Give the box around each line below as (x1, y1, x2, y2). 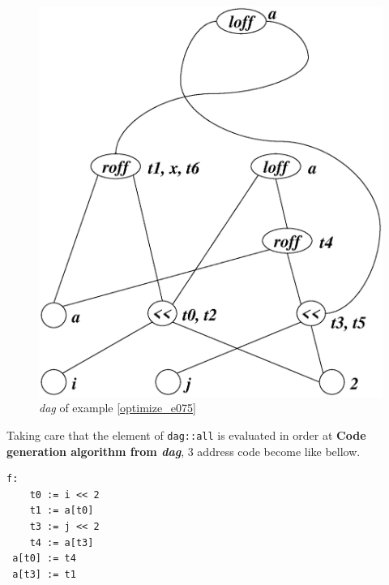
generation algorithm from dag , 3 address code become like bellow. (6, 442, 361, 459)
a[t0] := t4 (12, 553, 76, 565)
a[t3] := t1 (12, 568, 76, 580)
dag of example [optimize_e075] (39, 399, 196, 416)
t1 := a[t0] (29, 505, 94, 517)
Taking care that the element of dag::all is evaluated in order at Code (6, 427, 366, 443)
